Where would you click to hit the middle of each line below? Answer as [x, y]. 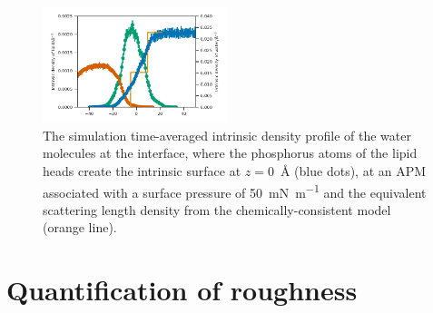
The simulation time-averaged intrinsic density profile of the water [227, 135]
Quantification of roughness [182, 290]
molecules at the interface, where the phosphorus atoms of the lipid [230, 153]
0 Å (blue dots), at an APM [347, 171]
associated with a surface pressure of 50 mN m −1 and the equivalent [235, 191]
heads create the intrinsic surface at [142, 171]
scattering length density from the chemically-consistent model [217, 209]
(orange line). [80, 227]
